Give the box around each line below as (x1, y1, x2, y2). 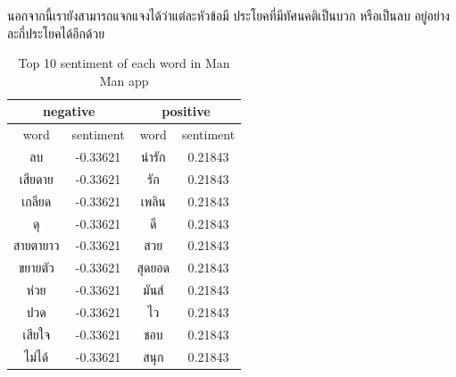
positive (162, 102, 211, 121)
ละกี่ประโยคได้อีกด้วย (7, 23, 105, 42)
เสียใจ (22, 324, 51, 343)
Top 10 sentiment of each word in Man (18, 54, 230, 72)
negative (43, 102, 95, 121)
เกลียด (21, 191, 52, 210)
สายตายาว (13, 236, 60, 255)
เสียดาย (19, 169, 54, 188)
